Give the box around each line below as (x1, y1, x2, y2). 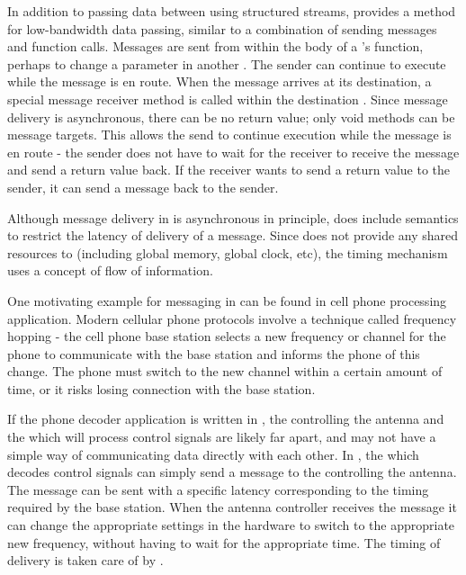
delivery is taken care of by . (7, 551, 164, 570)
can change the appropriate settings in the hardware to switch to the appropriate (7, 516, 455, 535)
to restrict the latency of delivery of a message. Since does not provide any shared (7, 226, 459, 245)
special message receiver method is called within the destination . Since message (7, 89, 448, 108)
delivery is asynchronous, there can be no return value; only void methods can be (7, 107, 455, 126)
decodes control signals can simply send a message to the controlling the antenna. (7, 463, 457, 481)
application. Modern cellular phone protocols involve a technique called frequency (7, 309, 457, 328)
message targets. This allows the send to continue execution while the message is (7, 125, 452, 144)
